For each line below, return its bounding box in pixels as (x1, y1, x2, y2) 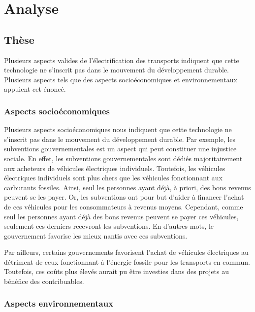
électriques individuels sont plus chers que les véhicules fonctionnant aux (4, 173, 223, 183)
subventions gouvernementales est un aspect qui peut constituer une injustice (4, 143, 237, 154)
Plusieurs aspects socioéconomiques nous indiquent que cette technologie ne (4, 124, 232, 135)
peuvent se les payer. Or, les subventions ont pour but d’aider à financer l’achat (4, 192, 244, 202)
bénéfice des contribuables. (4, 276, 84, 286)
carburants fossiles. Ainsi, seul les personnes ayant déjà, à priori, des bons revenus (4, 182, 251, 192)
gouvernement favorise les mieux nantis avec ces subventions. (4, 230, 188, 241)
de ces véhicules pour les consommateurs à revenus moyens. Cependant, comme (4, 201, 243, 211)
